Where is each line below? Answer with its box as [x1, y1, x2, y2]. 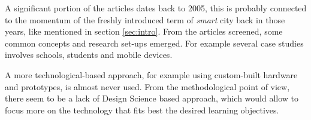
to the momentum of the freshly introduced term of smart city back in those [5, 13, 285, 26]
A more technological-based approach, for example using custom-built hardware [5, 68, 298, 81]
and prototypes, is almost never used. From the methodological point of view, [5, 80, 290, 93]
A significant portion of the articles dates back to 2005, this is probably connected [5, 2, 307, 14]
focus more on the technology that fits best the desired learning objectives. [5, 103, 279, 116]
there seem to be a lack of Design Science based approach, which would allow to [5, 92, 299, 104]
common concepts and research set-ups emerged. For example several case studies [5, 36, 304, 49]
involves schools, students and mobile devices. [5, 48, 173, 61]
